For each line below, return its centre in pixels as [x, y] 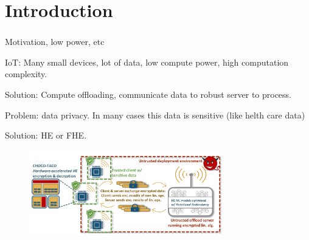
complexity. [26, 74]
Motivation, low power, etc [55, 42]
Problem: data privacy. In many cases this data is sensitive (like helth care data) [155, 115]
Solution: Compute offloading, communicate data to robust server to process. [148, 94]
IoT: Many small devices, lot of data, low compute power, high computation [147, 62]
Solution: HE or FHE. [46, 135]
